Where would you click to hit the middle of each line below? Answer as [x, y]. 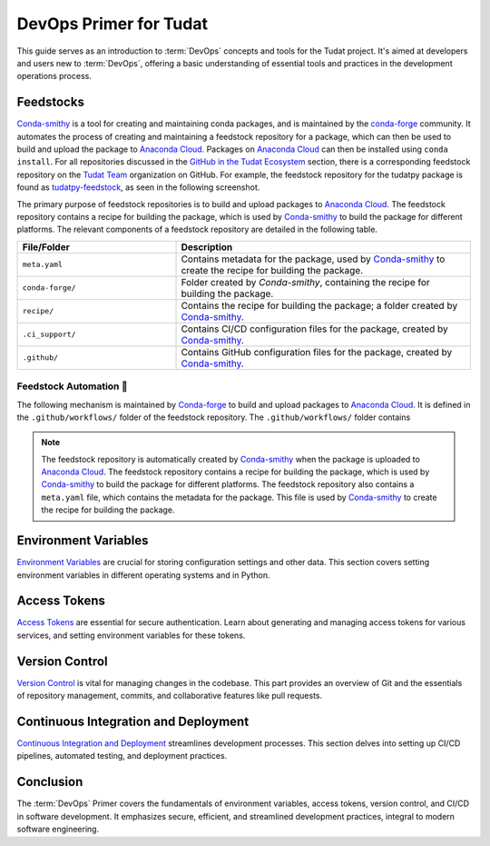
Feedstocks [51, 102]
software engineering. [58, 829]
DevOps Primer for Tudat [113, 24]
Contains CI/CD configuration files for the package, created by [314, 329]
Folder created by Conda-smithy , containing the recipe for [305, 282]
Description [207, 247]
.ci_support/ [49, 335]
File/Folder [46, 247]
